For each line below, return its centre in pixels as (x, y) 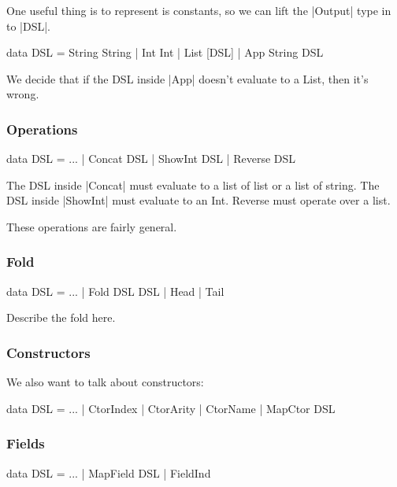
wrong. (23, 94)
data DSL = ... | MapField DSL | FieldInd (109, 472)
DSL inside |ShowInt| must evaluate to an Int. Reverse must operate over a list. (198, 200)
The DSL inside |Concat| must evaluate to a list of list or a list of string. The (193, 184)
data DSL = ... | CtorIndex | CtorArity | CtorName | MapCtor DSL (171, 408)
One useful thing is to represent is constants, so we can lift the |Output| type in (199, 10)
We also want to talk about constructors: (105, 382)
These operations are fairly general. (92, 226)
